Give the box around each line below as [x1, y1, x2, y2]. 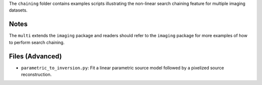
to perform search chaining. [9, 39, 65, 45]
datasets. [9, 7, 28, 13]
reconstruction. [21, 71, 52, 77]
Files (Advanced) [9, 52, 62, 60]
